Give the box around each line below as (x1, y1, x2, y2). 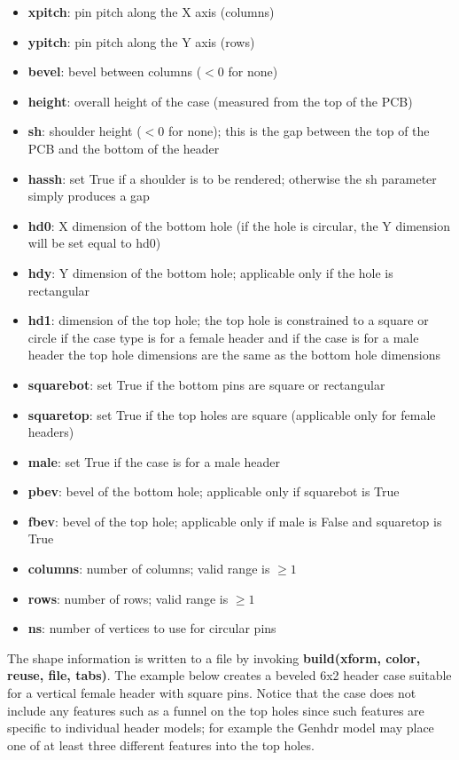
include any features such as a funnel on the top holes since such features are (7, 701, 424, 719)
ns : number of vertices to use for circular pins (27, 619, 276, 637)
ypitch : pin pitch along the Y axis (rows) (27, 32, 255, 51)
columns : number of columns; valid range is (27, 559, 270, 578)
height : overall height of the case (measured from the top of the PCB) (27, 91, 413, 110)
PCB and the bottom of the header (27, 139, 220, 157)
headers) (27, 423, 74, 441)
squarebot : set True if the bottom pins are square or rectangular (27, 375, 385, 393)
